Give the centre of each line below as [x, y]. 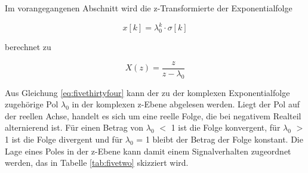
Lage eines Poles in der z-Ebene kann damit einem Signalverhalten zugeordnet [148, 151]
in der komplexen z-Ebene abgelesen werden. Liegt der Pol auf [186, 104]
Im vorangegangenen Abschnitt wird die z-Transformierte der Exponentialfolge [149, 8]
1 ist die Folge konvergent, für [226, 127]
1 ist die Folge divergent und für [64, 139]
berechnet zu [28, 47]
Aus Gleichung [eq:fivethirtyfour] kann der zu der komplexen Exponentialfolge [147, 92]
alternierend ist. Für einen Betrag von [74, 127]
